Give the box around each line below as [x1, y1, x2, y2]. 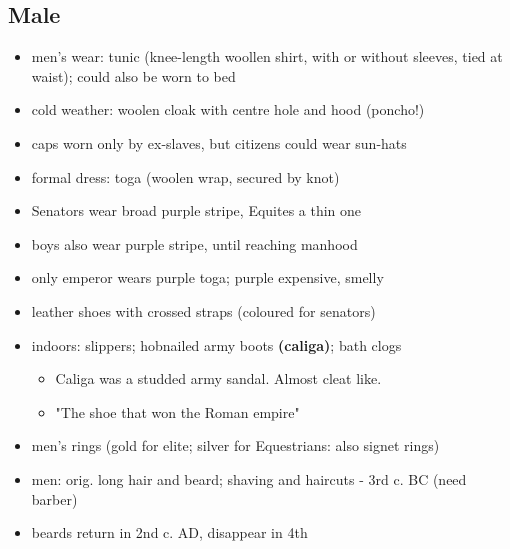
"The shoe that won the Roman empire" [55, 401, 300, 422]
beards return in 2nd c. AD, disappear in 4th [31, 522, 308, 543]
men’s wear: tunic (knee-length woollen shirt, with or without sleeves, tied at [31, 46, 503, 67]
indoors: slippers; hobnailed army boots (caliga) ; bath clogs [31, 334, 402, 355]
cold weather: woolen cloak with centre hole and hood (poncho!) [31, 99, 425, 120]
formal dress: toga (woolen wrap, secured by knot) [31, 166, 340, 187]
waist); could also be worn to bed [31, 65, 236, 86]
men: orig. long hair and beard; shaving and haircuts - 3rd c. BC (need [31, 468, 467, 489]
